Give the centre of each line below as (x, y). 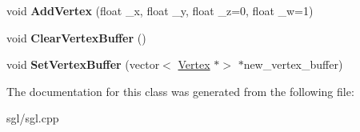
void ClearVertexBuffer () (76, 37)
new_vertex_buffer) (293, 64)
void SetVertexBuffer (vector (83, 64)
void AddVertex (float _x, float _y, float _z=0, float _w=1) (160, 10)
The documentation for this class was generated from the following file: (180, 91)
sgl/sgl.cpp (33, 118)
